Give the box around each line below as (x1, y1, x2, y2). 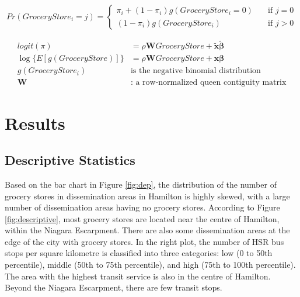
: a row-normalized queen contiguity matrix (130, 78, 287, 87)
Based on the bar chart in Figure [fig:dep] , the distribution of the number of (5, 178, 277, 190)
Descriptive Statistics (5, 151, 135, 169)
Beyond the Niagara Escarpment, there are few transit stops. (5, 281, 222, 293)
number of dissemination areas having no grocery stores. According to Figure (5, 201, 280, 213)
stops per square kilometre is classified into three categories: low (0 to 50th (5, 247, 273, 259)
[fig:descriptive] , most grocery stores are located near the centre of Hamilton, (5, 212, 280, 225)
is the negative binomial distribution (130, 67, 261, 75)
